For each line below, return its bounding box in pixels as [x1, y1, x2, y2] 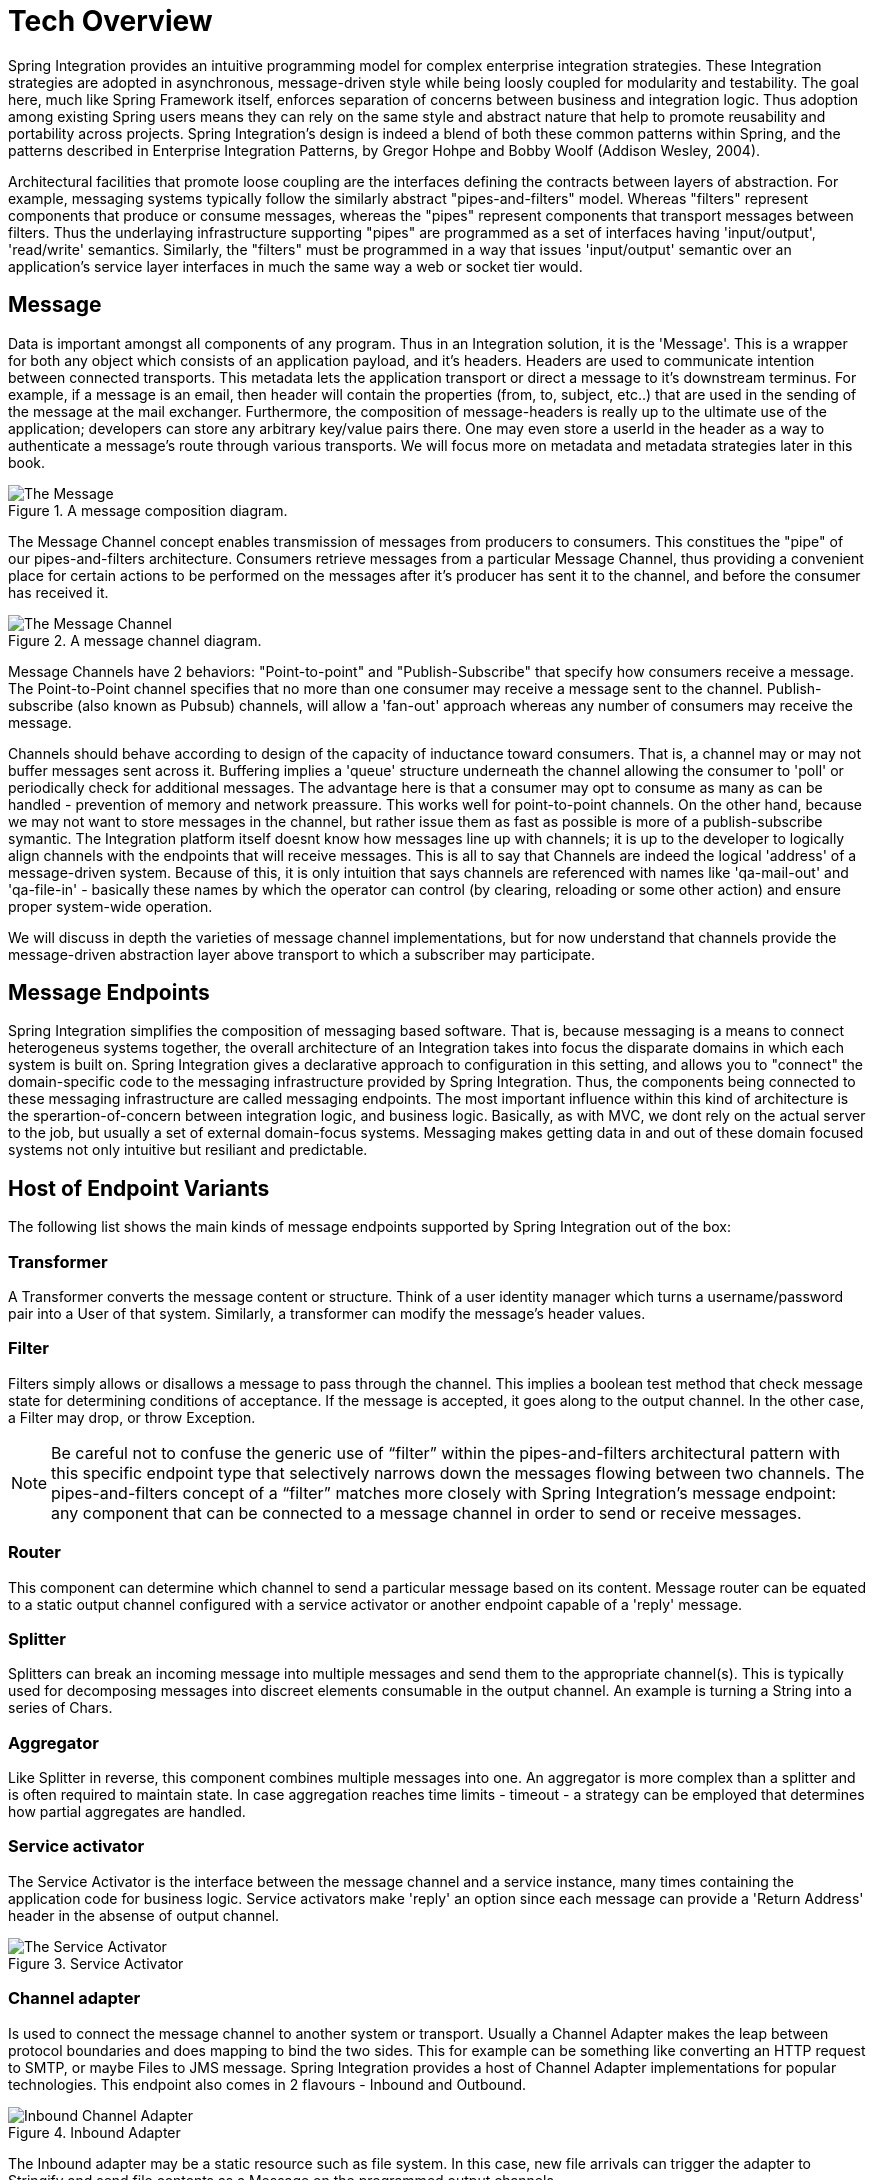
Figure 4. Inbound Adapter [8, 2123, 181, 2141]
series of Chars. [8, 1699, 113, 1717]
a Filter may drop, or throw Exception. [8, 1408, 256, 1426]
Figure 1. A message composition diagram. [8, 501, 288, 519]
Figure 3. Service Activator [8, 1954, 184, 1972]
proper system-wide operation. [8, 897, 213, 915]
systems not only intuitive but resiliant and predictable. [8, 1141, 368, 1159]
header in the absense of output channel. [8, 1906, 280, 1924]
